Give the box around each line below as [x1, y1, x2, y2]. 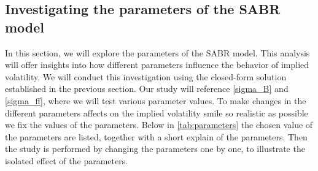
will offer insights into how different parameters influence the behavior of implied [5, 58, 309, 71]
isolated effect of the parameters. [5, 154, 128, 167]
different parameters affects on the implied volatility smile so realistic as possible [5, 106, 308, 119]
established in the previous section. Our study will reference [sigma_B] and [5, 82, 289, 95]
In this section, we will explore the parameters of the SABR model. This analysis [5, 46, 310, 59]
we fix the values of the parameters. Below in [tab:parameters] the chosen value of [5, 118, 313, 131]
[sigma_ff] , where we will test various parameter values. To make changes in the [5, 94, 306, 107]
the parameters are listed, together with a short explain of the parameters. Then [5, 130, 308, 143]
